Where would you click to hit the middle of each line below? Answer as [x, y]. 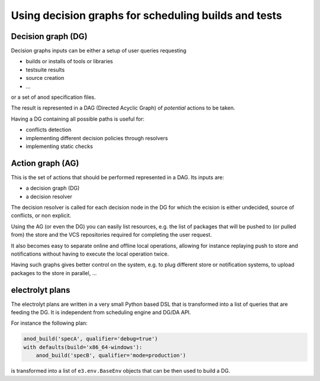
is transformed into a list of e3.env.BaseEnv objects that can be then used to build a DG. [121, 371]
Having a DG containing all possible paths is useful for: [78, 119]
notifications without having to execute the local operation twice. [90, 254]
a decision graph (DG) [53, 188]
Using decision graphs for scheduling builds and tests [147, 15]
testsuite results [45, 70]
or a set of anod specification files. [53, 97]
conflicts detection [49, 130]
